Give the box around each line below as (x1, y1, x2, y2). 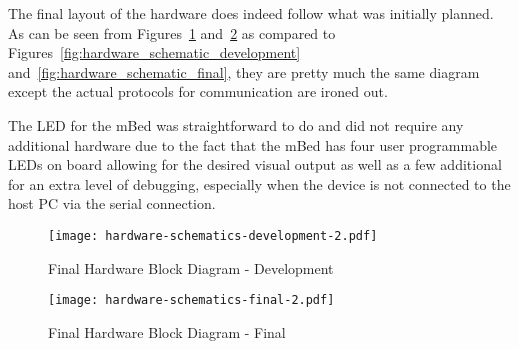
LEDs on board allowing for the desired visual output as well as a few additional (8, 154, 502, 175)
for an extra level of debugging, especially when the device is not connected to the (8, 173, 511, 194)
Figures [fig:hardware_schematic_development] (8, 42, 301, 63)
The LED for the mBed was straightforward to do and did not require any (8, 114, 464, 135)
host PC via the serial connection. (8, 193, 216, 214)
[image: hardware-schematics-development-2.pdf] (48, 228, 378, 243)
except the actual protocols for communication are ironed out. (8, 81, 388, 102)
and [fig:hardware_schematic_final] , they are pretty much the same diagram (8, 61, 480, 82)
